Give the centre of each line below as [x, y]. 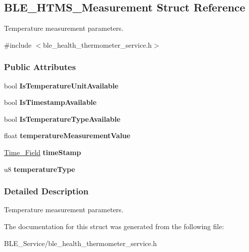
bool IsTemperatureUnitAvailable [61, 85]
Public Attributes [40, 67]
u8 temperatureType [40, 169]
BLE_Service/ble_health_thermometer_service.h [81, 243]
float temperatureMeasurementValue [67, 135]
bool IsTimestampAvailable [50, 102]
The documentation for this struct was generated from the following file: [114, 226]
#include [18, 44]
